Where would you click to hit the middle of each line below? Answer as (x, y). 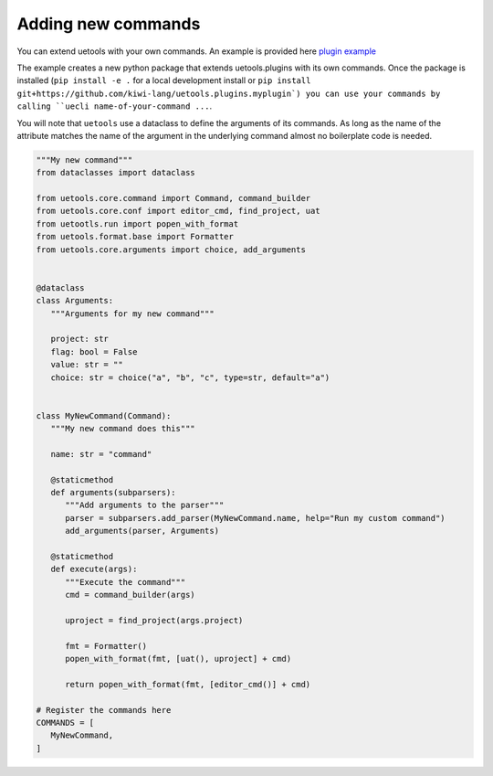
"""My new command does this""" (123, 429)
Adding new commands (109, 24)
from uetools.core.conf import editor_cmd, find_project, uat (178, 211)
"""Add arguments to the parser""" (145, 505)
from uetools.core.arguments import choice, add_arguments (171, 250)
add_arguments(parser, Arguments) (142, 531)
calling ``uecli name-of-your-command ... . (115, 106)
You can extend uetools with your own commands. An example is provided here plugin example (196, 51)
